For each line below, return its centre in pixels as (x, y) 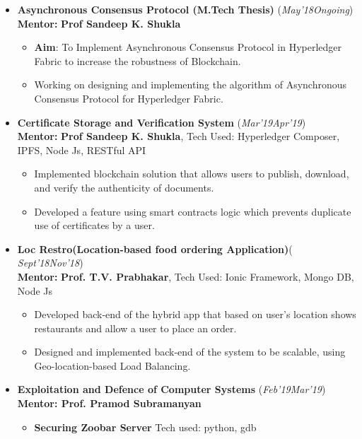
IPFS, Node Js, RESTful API (82, 150)
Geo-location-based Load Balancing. (112, 365)
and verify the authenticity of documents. (124, 187)
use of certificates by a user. (94, 225)
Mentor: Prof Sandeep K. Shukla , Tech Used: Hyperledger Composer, (179, 136)
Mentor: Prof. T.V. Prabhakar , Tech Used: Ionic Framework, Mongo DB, (186, 276)
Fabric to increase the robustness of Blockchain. (138, 60)
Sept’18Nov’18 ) (50, 263)
